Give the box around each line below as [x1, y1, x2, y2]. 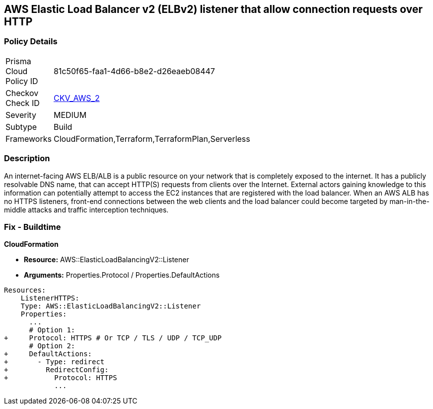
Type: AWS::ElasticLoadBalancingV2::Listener [20, 302, 201, 310]
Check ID [5, 98, 40, 108]
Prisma [5, 56, 31, 66]
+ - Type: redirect [4, 358, 105, 366]
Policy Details [4, 36, 58, 47]
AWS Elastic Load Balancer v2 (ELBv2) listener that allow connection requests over [4, 3, 423, 15]
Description [4, 153, 50, 164]
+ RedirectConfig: [4, 366, 109, 374]
